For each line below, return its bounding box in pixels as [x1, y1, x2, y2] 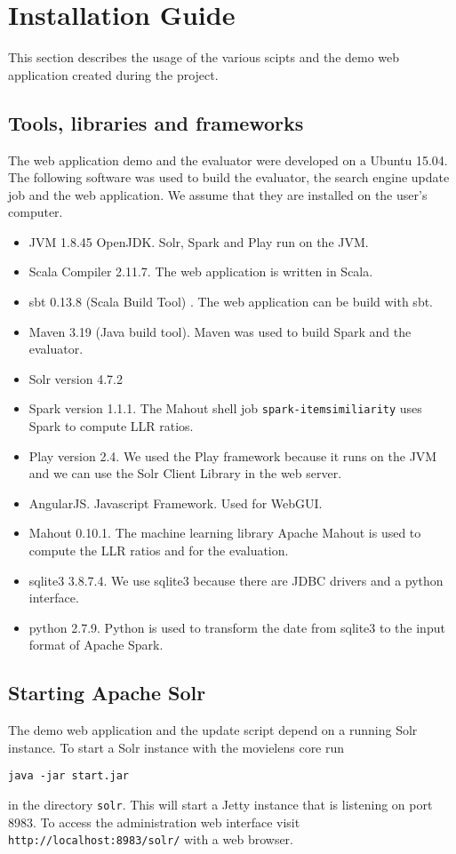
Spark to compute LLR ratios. [28, 417, 194, 435]
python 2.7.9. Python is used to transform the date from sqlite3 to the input [28, 618, 445, 636]
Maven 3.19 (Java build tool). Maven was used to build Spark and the [28, 322, 412, 340]
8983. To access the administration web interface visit [8, 812, 300, 831]
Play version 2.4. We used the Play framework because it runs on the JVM [28, 446, 437, 465]
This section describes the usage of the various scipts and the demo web [8, 48, 400, 67]
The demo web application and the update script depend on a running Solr [8, 721, 418, 739]
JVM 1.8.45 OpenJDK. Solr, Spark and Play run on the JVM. [28, 232, 369, 251]
